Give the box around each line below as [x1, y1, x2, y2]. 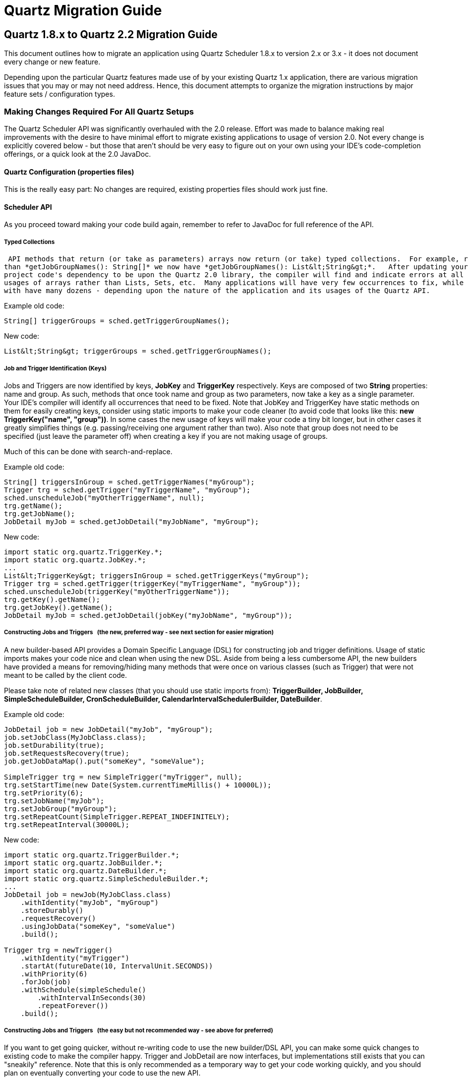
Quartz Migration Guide [4, 2, 162, 19]
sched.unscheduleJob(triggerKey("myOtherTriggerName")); [4, 587, 230, 596]
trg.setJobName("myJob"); [4, 796, 105, 805]
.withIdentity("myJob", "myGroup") [20, 898, 159, 906]
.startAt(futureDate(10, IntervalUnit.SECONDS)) [20, 961, 213, 970]
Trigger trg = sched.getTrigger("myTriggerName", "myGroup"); [4, 485, 251, 494]
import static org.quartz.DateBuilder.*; [4, 866, 167, 875]
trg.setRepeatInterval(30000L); [4, 820, 129, 829]
